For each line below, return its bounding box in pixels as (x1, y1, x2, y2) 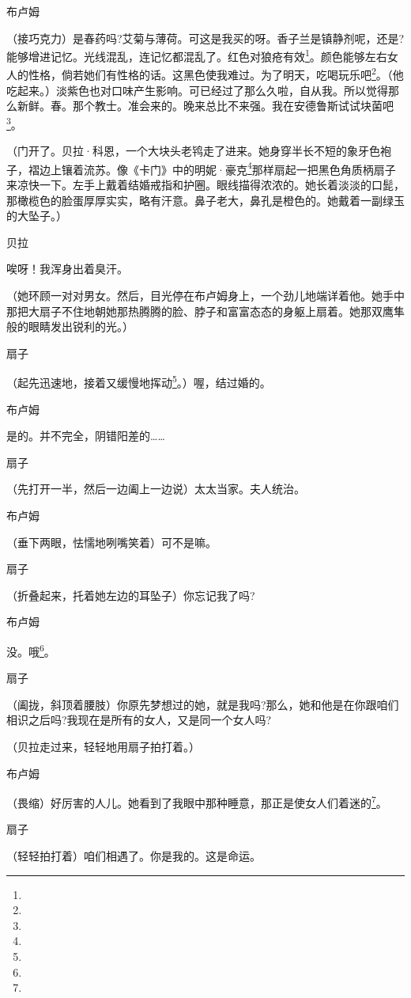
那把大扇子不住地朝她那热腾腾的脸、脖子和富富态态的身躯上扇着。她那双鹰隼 (6, 302, 405, 319)
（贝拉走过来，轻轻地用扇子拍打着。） (6, 738, 200, 754)
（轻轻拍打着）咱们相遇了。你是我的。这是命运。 (6, 847, 261, 863)
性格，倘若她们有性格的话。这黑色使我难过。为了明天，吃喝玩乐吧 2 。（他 (28, 64, 404, 83)
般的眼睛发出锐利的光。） (6, 318, 134, 335)
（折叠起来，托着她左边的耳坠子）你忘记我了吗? (6, 586, 255, 603)
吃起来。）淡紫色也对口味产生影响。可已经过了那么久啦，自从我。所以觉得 (6, 82, 388, 98)
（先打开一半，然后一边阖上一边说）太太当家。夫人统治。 (6, 480, 305, 497)
